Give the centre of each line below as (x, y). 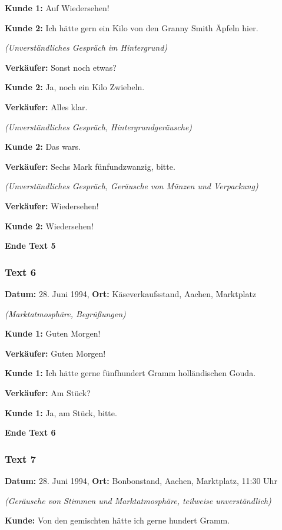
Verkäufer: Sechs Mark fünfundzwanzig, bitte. (90, 166)
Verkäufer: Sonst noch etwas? (61, 67)
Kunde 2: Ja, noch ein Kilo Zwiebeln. (75, 87)
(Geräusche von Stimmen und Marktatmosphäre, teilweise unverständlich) (138, 500)
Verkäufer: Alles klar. (46, 106)
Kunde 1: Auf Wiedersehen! (57, 8)
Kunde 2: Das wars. (43, 147)
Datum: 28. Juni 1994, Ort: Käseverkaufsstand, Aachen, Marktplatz (131, 293)
